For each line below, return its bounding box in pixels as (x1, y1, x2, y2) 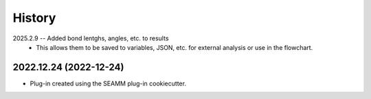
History (12, 10, 56, 25)
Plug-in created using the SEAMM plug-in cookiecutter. (30, 79, 187, 87)
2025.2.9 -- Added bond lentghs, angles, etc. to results (12, 34, 169, 42)
